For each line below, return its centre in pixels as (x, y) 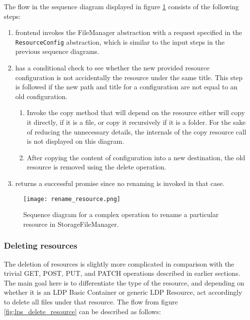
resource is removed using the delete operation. (96, 167)
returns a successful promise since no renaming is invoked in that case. (120, 183)
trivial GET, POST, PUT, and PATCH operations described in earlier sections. (122, 273)
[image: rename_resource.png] (72, 199)
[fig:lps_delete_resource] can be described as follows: (83, 311)
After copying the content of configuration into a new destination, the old (136, 157)
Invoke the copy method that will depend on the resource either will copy (136, 112)
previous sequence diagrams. (57, 51)
